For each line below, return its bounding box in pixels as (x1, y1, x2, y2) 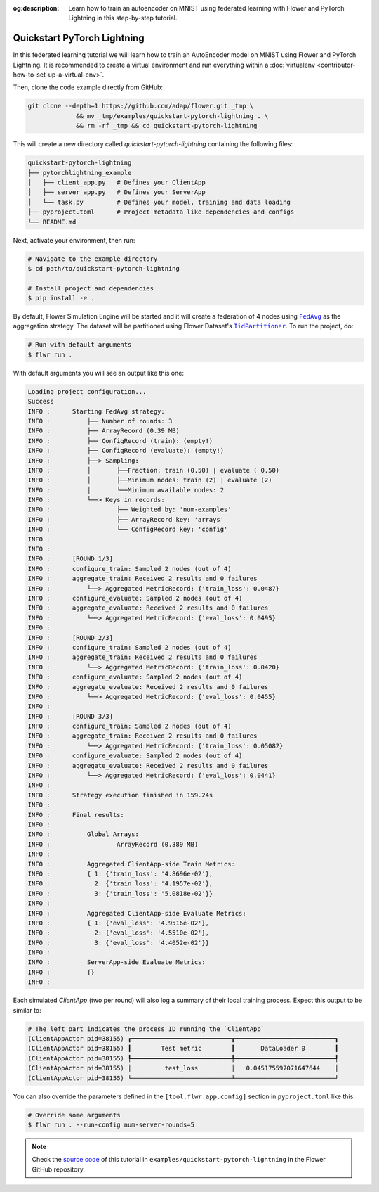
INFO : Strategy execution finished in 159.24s (27, 791, 213, 799)
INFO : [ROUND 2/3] (27, 634, 114, 641)
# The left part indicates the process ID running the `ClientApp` (27, 1025, 265, 1033)
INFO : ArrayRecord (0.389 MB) (27, 840, 199, 848)
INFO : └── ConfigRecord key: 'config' (27, 525, 228, 534)
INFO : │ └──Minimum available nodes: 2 (27, 486, 225, 494)
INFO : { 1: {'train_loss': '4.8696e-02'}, (27, 869, 213, 878)
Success (27, 397, 54, 406)
